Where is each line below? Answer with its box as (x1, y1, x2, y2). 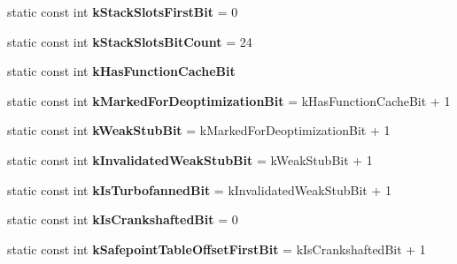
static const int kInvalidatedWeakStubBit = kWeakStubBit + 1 (7, 150, 373, 169)
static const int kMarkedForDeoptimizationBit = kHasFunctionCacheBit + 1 (7, 91, 451, 109)
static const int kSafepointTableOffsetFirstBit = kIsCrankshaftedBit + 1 (7, 239, 426, 258)
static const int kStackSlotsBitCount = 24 (7, 32, 252, 50)
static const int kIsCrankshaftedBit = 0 (7, 210, 238, 229)
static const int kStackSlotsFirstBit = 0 (7, 3, 238, 20)
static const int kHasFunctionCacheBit (7, 62, 236, 80)
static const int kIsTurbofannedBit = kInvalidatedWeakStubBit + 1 (7, 180, 391, 199)
